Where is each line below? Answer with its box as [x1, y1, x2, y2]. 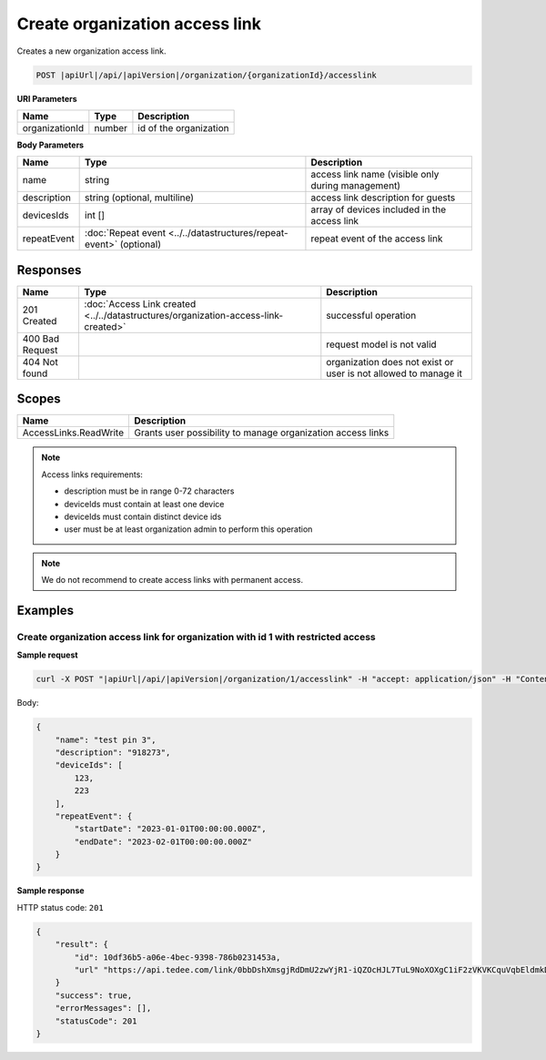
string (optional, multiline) [85, 191, 195, 204]
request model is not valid [326, 338, 437, 351]
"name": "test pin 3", [55, 734, 157, 745]
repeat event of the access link [310, 232, 443, 245]
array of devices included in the [310, 203, 447, 216]
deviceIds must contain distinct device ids [64, 511, 222, 522]
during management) [310, 179, 400, 192]
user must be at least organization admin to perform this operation [64, 524, 313, 535]
